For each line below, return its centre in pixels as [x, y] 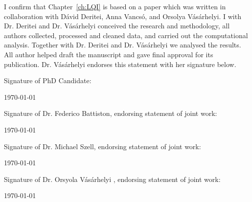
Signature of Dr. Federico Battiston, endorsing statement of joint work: [111, 113]
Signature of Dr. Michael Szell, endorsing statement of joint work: [103, 146]
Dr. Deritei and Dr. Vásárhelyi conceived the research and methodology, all [117, 26]
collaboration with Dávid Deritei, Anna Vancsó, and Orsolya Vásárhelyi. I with [123, 16]
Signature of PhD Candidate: [48, 80]
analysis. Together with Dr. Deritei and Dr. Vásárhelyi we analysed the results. [123, 45]
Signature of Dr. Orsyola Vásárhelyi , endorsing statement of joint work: [112, 179]
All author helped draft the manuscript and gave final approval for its [109, 54]
